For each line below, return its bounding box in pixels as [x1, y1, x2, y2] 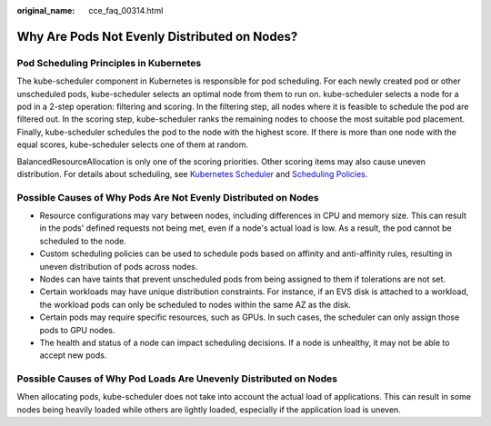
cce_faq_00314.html [88, 5, 164, 15]
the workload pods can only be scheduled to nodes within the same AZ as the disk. [39, 299, 352, 310]
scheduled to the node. [39, 235, 126, 246]
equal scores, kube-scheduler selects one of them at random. [16, 139, 249, 150]
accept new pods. [39, 350, 107, 361]
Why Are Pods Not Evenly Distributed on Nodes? [16, 28, 298, 45]
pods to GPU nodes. [39, 324, 115, 335]
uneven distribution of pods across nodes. [39, 261, 198, 272]
